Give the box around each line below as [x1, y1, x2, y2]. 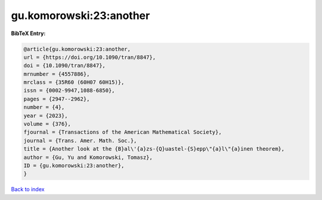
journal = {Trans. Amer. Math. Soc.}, [23, 137, 137, 144]
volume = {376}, [23, 121, 72, 127]
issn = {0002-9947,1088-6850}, [23, 87, 116, 94]
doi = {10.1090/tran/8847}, [23, 62, 106, 69]
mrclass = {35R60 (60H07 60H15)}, [23, 79, 125, 86]
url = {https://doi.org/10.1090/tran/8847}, [23, 54, 156, 61]
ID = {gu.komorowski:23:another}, [23, 162, 125, 169]
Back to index [11, 186, 45, 193]
